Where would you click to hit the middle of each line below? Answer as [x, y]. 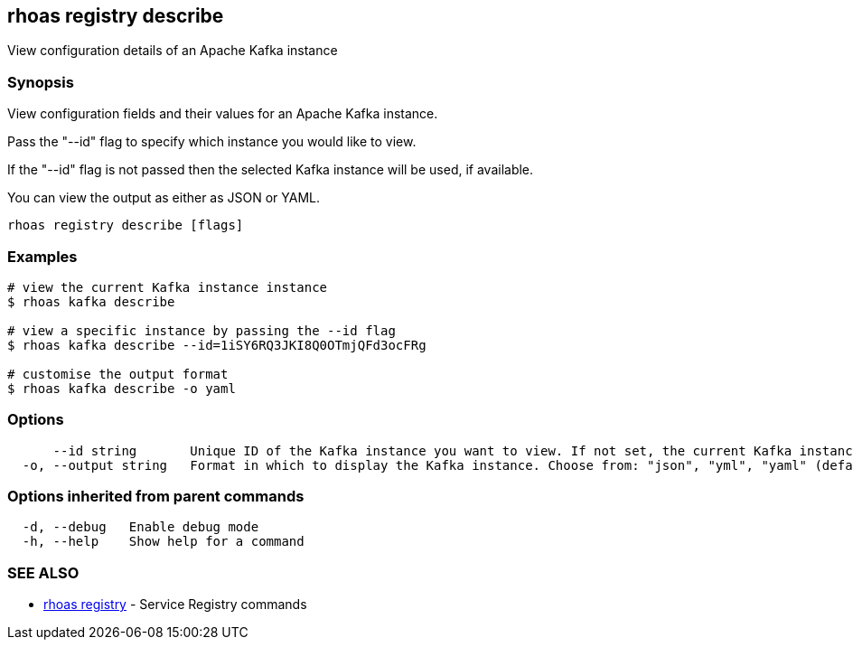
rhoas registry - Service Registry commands [175, 605]
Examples [42, 256]
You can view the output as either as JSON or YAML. [164, 198]
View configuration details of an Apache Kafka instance [173, 51]
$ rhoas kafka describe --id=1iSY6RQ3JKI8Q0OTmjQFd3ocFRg [217, 345]
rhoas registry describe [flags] [126, 225]
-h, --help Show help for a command [163, 542]
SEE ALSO [43, 572]
